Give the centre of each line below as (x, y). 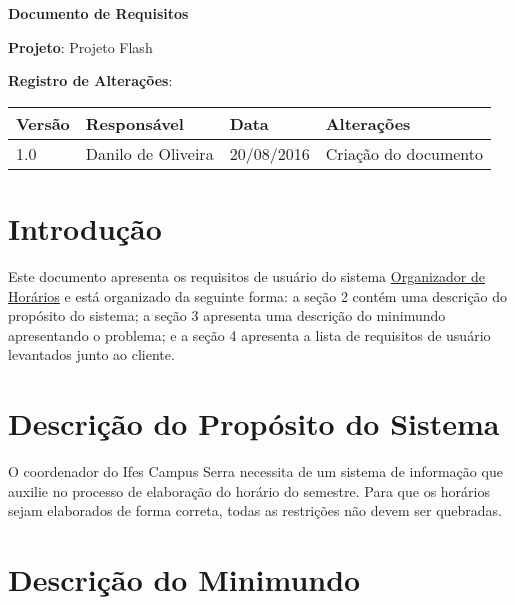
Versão (43, 123)
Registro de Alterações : (90, 80)
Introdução (85, 227)
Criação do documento (404, 153)
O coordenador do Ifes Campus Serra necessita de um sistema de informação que (255, 471)
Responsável (134, 123)
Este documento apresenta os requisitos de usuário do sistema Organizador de (246, 275)
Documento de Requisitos (98, 13)
